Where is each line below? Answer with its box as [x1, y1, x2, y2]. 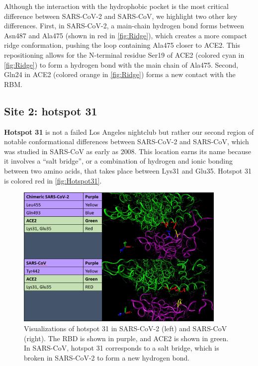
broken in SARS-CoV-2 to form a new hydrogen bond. [24, 352, 190, 363]
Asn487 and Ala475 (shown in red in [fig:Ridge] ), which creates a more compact [4, 30, 247, 40]
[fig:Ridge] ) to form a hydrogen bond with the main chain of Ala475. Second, [4, 59, 239, 70]
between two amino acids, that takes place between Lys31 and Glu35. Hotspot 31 [4, 165, 252, 176]
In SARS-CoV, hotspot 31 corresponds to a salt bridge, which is [24, 343, 219, 353]
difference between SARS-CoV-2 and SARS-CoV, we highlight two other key [4, 10, 238, 21]
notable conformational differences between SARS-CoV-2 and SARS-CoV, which [4, 136, 249, 147]
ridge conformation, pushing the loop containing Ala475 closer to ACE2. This [4, 40, 241, 50]
